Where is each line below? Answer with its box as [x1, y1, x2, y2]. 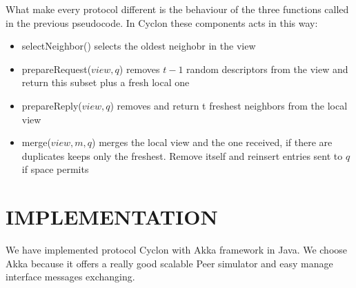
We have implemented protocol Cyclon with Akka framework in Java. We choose [6, 243, 348, 257]
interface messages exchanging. [6, 269, 135, 284]
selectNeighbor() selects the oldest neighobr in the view [21, 39, 256, 53]
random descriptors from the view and [186, 61, 348, 76]
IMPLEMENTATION [6, 203, 218, 231]
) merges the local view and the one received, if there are [92, 135, 333, 150]
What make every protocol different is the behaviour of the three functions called [6, 2, 349, 16]
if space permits [21, 162, 89, 176]
